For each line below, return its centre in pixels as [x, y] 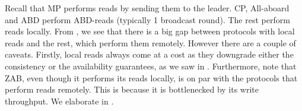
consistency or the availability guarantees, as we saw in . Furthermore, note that [151, 66]
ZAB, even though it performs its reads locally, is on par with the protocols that [151, 77]
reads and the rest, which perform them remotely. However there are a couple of [150, 42]
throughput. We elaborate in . [59, 101]
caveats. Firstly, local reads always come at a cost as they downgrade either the [149, 54]
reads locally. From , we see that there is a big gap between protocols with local [150, 31]
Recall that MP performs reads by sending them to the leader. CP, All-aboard [147, 8]
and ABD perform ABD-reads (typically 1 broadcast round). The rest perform [147, 19]
